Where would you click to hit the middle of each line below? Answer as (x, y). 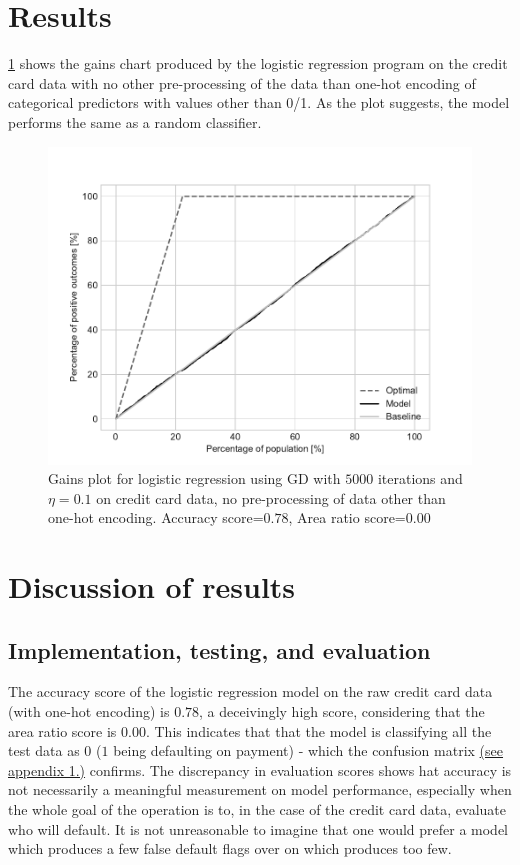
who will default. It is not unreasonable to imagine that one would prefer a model (258, 828)
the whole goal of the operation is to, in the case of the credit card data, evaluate (257, 809)
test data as (44, 750)
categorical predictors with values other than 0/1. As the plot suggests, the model (259, 102)
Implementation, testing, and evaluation (219, 649)
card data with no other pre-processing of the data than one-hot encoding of (242, 82)
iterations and (420, 478)
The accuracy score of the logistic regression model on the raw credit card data (250, 691)
